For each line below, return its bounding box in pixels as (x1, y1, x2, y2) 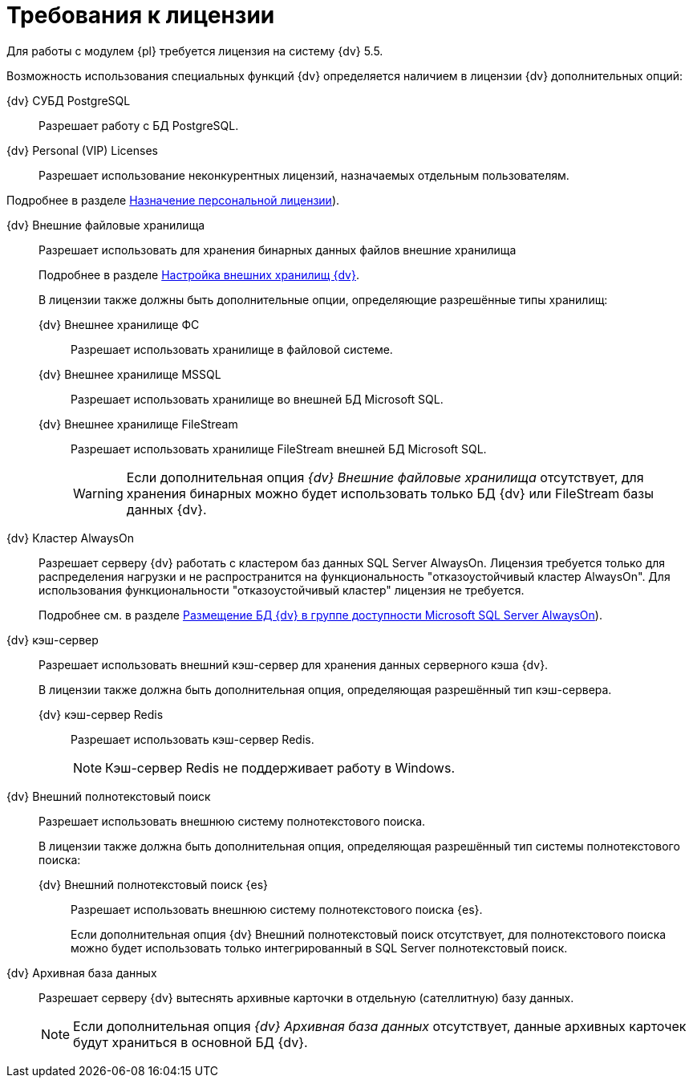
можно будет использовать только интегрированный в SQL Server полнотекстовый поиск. (71, 940, 568, 955)
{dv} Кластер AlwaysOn (6, 530, 134, 545)
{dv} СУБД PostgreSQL (6, 93, 131, 108)
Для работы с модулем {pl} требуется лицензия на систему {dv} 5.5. (6, 43, 383, 58)
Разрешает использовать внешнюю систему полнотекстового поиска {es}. (71, 902, 483, 916)
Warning (73, 485, 124, 501)
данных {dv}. (126, 501, 207, 518)
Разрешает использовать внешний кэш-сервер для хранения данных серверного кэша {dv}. (38, 657, 549, 672)
